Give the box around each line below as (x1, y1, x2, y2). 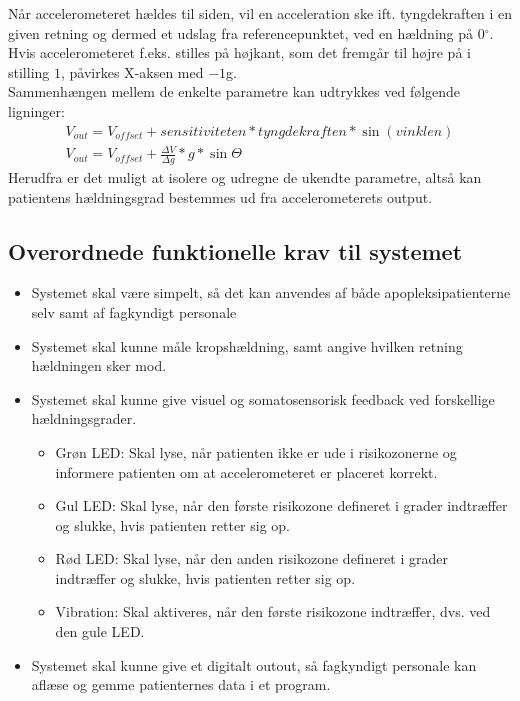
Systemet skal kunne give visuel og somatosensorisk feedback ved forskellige (31, 388, 495, 409)
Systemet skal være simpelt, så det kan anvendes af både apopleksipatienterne (31, 282, 511, 303)
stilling (8, 61, 50, 82)
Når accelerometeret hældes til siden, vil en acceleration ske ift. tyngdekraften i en (8, 3, 512, 23)
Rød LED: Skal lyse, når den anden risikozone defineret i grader (55, 548, 448, 569)
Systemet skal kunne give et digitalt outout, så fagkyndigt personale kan (31, 654, 477, 675)
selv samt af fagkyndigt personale (31, 301, 237, 322)
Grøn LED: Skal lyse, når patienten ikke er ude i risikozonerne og (55, 441, 457, 462)
